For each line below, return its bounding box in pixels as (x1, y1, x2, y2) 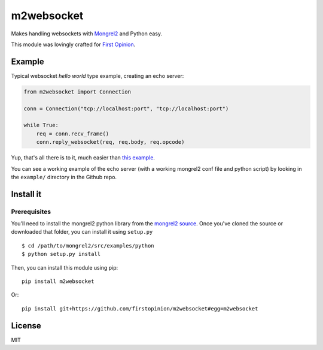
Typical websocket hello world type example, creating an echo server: (11, 72, 184, 79)
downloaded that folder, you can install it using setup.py (11, 228, 153, 236)
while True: (23, 122, 59, 129)
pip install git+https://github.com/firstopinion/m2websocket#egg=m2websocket (22, 305, 258, 312)
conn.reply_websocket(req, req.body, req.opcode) (36, 138, 185, 146)
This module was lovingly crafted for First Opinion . (11, 41, 136, 48)
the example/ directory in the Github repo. (11, 173, 117, 180)
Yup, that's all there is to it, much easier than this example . (11, 154, 156, 161)
